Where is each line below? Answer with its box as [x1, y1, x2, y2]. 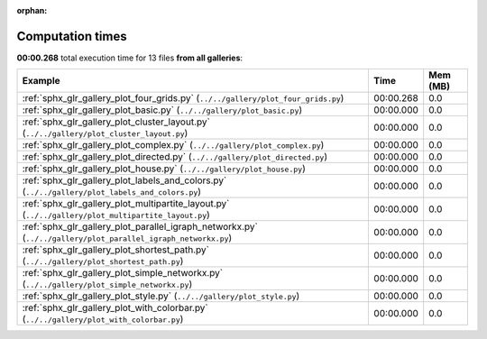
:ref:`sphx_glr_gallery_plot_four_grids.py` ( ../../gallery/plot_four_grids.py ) [22, 92, 345, 105]
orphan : [16, 5, 48, 15]
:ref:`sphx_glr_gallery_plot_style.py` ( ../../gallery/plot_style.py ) [22, 289, 300, 302]
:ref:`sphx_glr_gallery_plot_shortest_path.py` [22, 243, 209, 256]
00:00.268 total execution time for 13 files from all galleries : [16, 52, 243, 63]
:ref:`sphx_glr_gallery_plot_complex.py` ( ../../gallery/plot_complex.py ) [22, 139, 325, 151]
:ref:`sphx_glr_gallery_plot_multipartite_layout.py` [22, 197, 230, 210]
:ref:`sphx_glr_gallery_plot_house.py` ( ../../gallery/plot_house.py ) [22, 162, 306, 175]
